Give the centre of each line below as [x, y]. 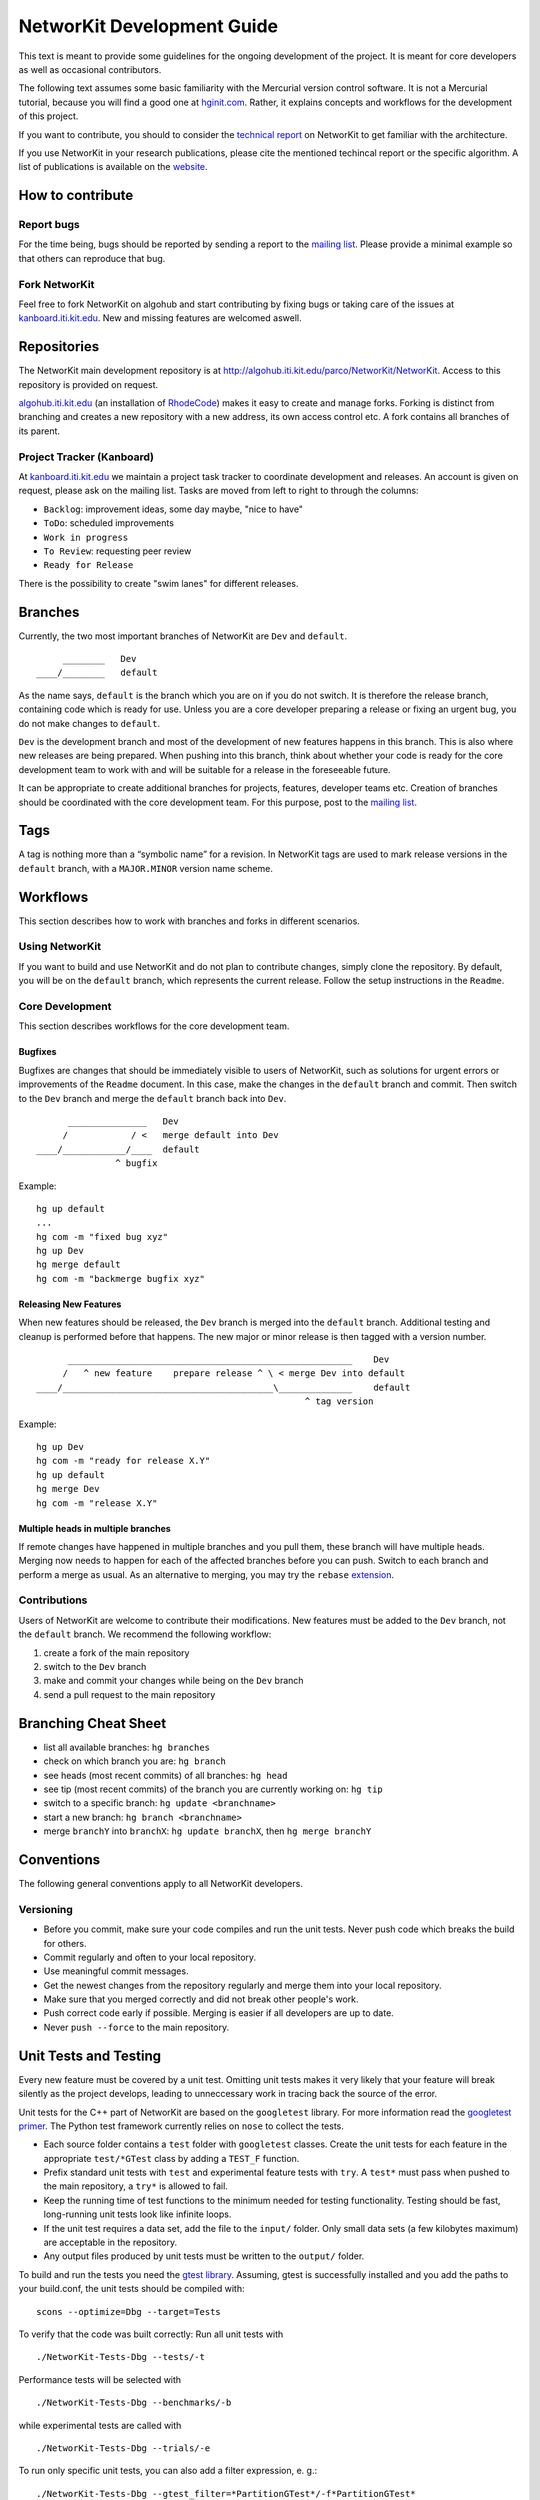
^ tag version [339, 1401]
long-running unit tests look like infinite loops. [137, 2214]
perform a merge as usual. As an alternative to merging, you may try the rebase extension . [206, 1574]
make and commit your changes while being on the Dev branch [173, 1681]
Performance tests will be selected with [100, 2379]
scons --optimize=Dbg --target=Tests [129, 2311]
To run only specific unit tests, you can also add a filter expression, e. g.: [168, 2471]
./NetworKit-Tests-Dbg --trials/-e [123, 2448]
